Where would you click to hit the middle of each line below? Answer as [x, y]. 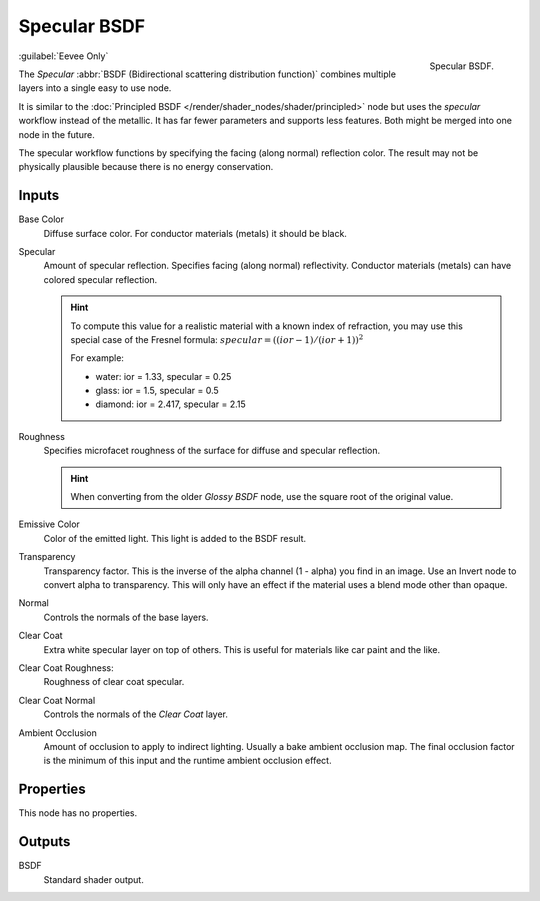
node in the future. [56, 134]
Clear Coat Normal [57, 700]
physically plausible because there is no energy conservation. [146, 167]
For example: [97, 358]
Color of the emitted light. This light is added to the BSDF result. [175, 538]
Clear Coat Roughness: [66, 667]
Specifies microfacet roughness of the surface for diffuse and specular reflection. [212, 451]
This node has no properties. [78, 813]
